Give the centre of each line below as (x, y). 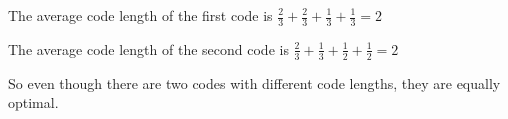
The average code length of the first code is (140, 15)
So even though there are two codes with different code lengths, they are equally (254, 82)
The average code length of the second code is (148, 48)
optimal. (33, 102)
